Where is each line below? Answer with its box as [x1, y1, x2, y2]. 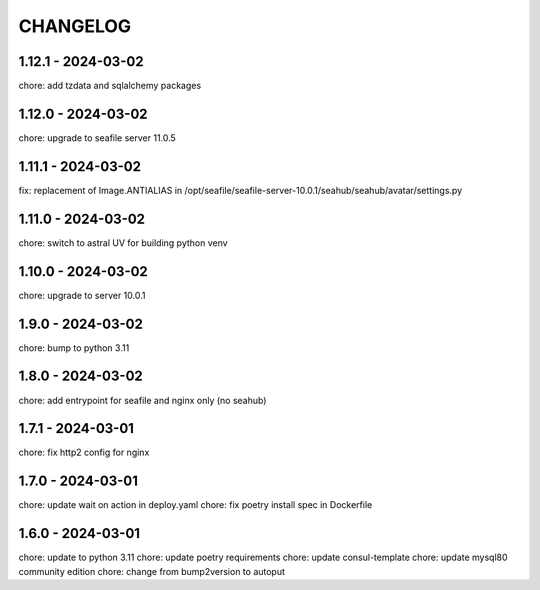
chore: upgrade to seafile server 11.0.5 [18, 131, 177, 144]
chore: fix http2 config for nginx [18, 446, 150, 459]
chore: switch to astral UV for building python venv [18, 236, 229, 249]
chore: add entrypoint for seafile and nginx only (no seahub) [18, 394, 267, 406]
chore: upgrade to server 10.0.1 [18, 289, 146, 301]
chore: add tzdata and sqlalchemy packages [18, 80, 202, 92]
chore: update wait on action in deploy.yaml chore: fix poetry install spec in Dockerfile [18, 499, 373, 511]
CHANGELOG [18, 15, 132, 37]
